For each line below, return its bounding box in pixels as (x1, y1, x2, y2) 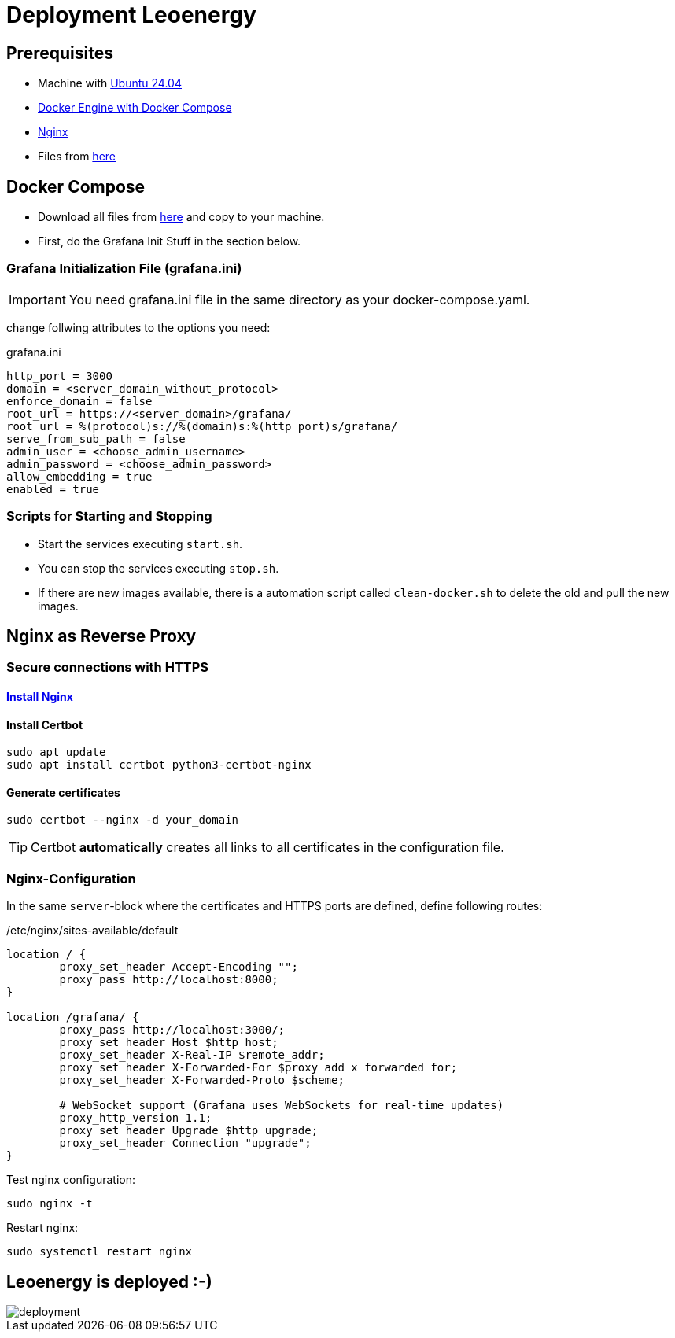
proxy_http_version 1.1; (59, 1111, 212, 1125)
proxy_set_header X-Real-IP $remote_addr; (59, 1049, 325, 1062)
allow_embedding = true (6, 470, 153, 483)
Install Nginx (6, 689, 73, 703)
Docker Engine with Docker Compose (38, 101, 232, 115)
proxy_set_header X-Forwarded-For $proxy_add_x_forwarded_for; (59, 1061, 458, 1074)
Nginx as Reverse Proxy (6, 625, 197, 646)
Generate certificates (6, 785, 120, 799)
